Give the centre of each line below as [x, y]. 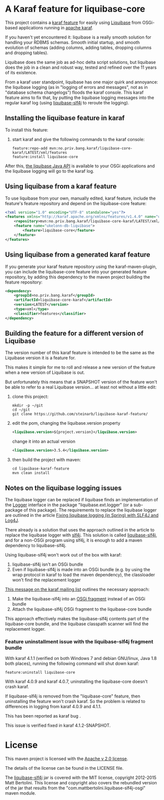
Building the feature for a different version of [74, 334]
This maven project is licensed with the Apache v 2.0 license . [67, 759]
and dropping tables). [27, 53]
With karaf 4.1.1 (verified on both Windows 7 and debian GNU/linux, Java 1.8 [81, 658]
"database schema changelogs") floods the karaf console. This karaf [74, 92]
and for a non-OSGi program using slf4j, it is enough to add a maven [74, 540]
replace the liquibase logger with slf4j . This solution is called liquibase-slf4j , [81, 535]
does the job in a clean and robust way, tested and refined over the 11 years [81, 67]
